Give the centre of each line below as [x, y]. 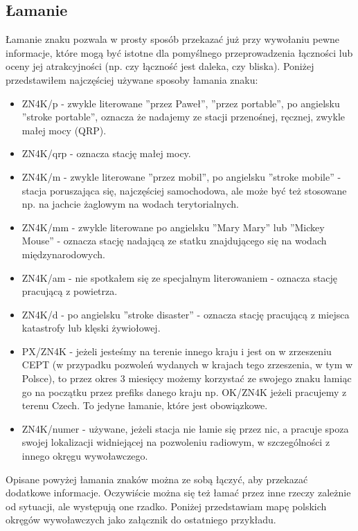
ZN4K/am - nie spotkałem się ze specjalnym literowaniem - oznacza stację [180, 277]
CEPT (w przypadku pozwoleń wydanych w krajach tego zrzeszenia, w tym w [187, 364]
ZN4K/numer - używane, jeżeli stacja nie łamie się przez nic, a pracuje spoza [185, 428]
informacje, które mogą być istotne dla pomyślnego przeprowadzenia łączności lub [179, 52]
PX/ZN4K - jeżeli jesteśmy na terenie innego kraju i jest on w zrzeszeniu [177, 351]
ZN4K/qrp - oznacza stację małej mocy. [106, 153]
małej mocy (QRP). [64, 130]
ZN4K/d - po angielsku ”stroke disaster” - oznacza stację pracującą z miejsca [186, 314]
